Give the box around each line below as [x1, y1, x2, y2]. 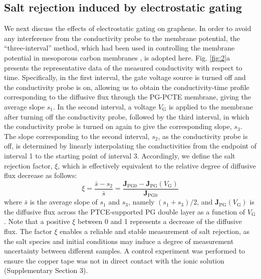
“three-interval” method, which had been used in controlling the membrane [4, 42, 235, 53]
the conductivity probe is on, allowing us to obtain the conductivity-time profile [4, 81, 249, 92]
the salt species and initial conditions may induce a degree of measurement [4, 235, 234, 246]
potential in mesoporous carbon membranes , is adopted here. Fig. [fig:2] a [4, 52, 230, 62]
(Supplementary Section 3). [4, 265, 88, 275]
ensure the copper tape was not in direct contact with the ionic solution [4, 255, 224, 265]
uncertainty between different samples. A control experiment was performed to [4, 245, 245, 256]
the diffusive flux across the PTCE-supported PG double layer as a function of [4, 206, 245, 216]
